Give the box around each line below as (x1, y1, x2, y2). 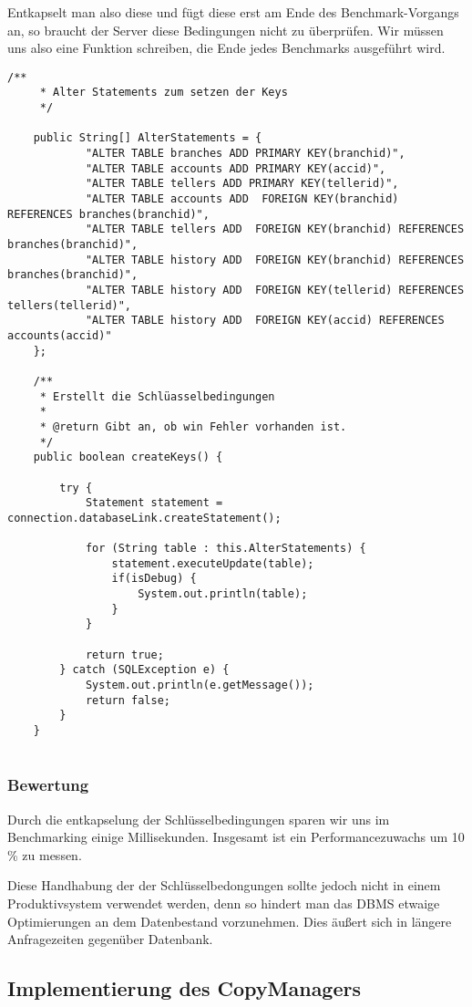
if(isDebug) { (111, 572, 197, 586)
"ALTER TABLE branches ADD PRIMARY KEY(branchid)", (85, 147, 405, 161)
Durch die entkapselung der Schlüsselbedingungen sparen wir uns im (7, 809, 390, 828)
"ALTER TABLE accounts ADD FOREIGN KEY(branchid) (85, 192, 399, 206)
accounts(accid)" (7, 328, 112, 342)
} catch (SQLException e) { (59, 663, 230, 677)
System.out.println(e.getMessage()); (85, 679, 314, 692)
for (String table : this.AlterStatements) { (85, 542, 366, 555)
